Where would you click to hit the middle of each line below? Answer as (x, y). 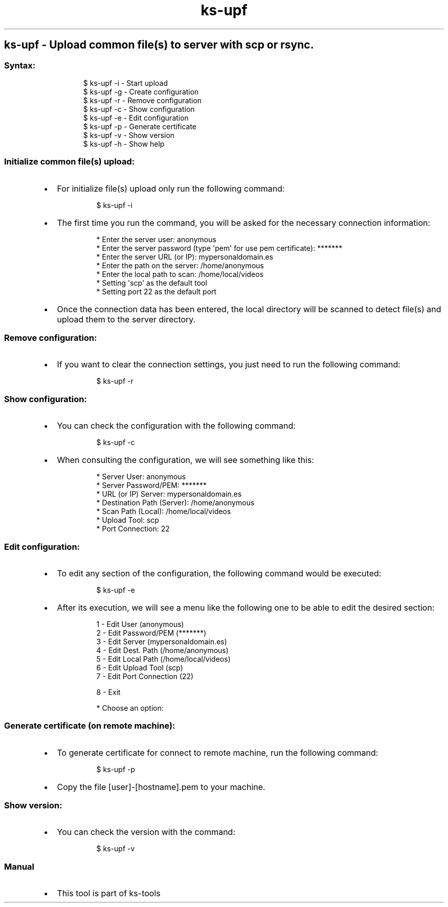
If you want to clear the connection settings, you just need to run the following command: (229, 365)
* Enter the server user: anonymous (156, 239)
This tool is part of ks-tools (109, 893)
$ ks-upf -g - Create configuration (141, 91)
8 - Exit (108, 692)
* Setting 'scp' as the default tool (152, 283)
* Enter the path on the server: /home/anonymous (180, 265)
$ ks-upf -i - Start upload (126, 83)
